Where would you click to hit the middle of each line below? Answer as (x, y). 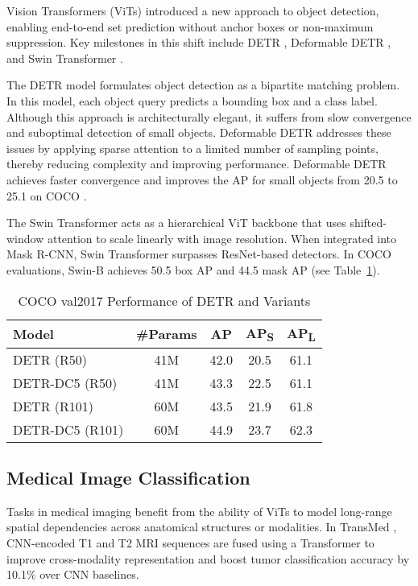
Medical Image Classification (128, 478)
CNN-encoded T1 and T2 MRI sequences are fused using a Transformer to (190, 543)
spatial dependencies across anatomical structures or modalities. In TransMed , (202, 527)
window (25, 238)
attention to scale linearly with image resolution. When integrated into (222, 238)
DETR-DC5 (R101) (68, 429)
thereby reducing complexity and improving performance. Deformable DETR (197, 164)
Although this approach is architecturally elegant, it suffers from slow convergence (209, 116)
